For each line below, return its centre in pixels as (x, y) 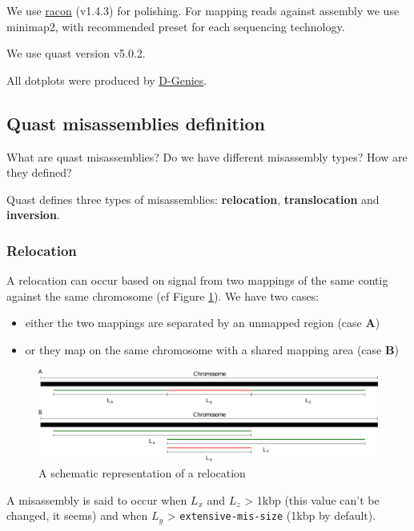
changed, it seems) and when (77, 515)
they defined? (39, 172)
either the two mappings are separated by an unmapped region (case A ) (203, 323)
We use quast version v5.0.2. (76, 53)
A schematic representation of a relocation (142, 473)
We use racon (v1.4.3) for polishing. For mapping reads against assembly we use (203, 10)
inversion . (33, 215)
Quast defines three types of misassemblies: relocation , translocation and (193, 199)
